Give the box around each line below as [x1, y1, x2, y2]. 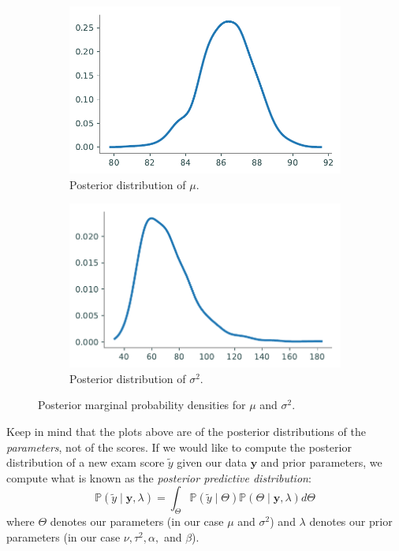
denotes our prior [309, 513, 393, 530]
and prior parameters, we [260, 454, 382, 471]
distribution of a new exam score [6, 454, 165, 471]
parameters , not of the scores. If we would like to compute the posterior [6, 438, 352, 455]
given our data [177, 454, 248, 471]
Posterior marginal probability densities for [38, 396, 246, 413]
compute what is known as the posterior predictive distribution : [6, 469, 311, 486]
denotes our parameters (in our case [50, 513, 224, 530]
